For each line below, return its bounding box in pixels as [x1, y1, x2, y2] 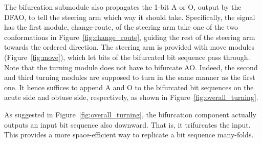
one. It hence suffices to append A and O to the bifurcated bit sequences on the [4, 81, 254, 92]
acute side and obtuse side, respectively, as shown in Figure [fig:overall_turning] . [4, 92, 258, 103]
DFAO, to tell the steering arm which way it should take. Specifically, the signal [4, 11, 255, 22]
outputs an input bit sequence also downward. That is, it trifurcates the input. [4, 119, 251, 130]
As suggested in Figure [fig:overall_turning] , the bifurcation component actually [4, 109, 256, 119]
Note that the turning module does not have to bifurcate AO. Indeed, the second [4, 62, 258, 72]
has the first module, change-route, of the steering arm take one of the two [4, 22, 238, 32]
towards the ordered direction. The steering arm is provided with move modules [4, 42, 255, 52]
